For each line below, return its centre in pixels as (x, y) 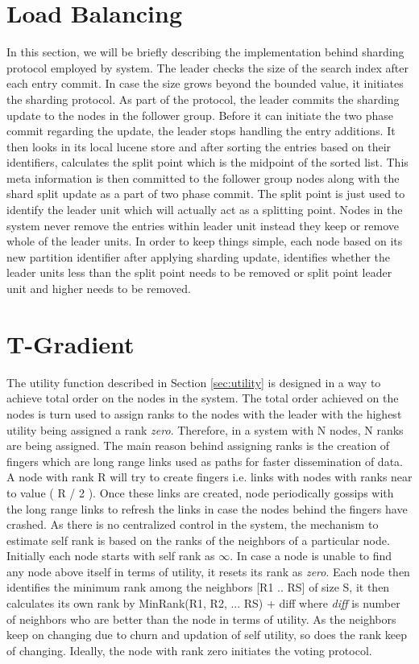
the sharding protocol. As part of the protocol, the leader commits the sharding (203, 99)
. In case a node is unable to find (311, 556)
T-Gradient (71, 343)
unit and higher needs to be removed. (99, 289)
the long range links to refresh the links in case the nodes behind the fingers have (207, 508)
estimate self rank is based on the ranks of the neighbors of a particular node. (198, 540)
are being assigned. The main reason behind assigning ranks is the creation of (198, 445)
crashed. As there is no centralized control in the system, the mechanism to (193, 524)
